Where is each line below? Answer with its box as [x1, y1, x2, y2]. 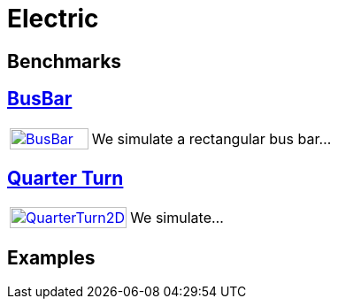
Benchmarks [7, 50, 122, 73]
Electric [7, 4, 99, 34]
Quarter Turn [7, 167, 124, 190]
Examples [7, 246, 96, 269]
